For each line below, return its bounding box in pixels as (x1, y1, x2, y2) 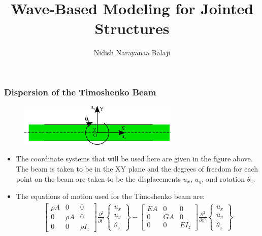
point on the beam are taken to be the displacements (16, 173, 181, 184)
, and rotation (202, 173, 245, 184)
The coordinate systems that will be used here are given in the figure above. (16, 153, 253, 164)
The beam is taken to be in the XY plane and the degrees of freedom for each (16, 163, 258, 174)
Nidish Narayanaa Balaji (93, 47, 171, 58)
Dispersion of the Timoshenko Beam (4, 85, 156, 98)
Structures (94, 18, 170, 39)
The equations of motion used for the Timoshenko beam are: (16, 191, 205, 201)
